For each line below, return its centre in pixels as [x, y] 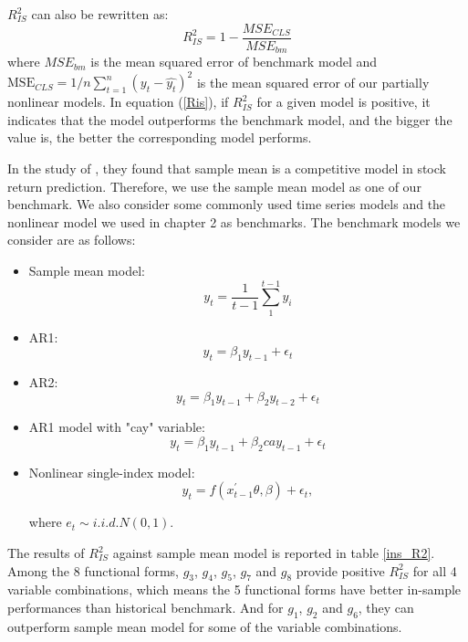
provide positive [340, 570]
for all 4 [435, 570]
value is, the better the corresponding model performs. [160, 137]
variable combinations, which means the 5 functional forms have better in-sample [234, 589]
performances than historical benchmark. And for [146, 608]
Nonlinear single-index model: [112, 472]
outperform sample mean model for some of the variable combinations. [205, 626]
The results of [46, 553]
